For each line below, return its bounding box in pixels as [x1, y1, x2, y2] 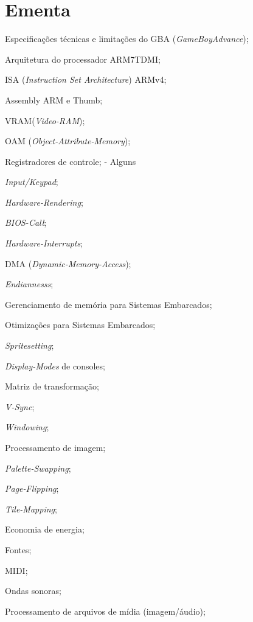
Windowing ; [5, 421, 49, 433]
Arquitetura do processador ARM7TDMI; [5, 52, 161, 65]
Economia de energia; [5, 523, 85, 536]
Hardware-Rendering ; [5, 195, 83, 208]
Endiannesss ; [5, 278, 54, 290]
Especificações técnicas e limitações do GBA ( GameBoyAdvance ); [5, 32, 249, 45]
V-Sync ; [5, 400, 35, 413]
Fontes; [5, 543, 32, 556]
